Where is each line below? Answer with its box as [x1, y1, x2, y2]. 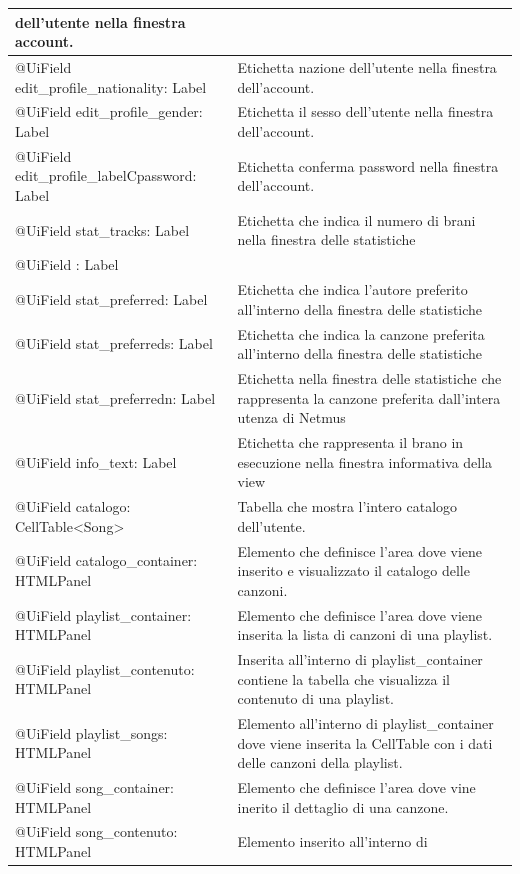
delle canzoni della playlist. [237, 752, 403, 773]
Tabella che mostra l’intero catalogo [237, 496, 458, 517]
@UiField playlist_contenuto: [15, 658, 195, 679]
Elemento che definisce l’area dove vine [237, 777, 476, 798]
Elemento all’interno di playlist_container [237, 713, 494, 733]
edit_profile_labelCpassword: [15, 165, 197, 186]
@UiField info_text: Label [15, 451, 177, 472]
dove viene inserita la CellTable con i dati [237, 732, 493, 753]
